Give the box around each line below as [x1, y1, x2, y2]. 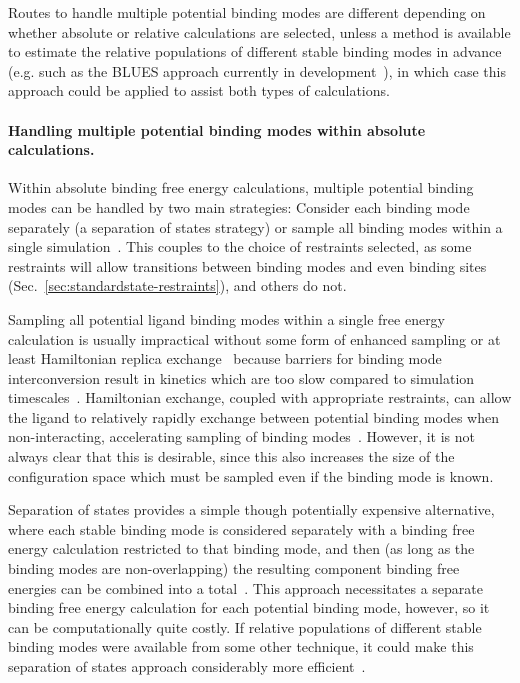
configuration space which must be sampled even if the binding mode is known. [8, 465, 494, 486]
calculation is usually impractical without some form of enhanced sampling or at [8, 328, 501, 349]
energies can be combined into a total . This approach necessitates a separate [8, 577, 483, 598]
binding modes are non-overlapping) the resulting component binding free [8, 558, 460, 579]
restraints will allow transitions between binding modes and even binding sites [8, 255, 487, 276]
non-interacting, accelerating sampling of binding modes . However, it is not [8, 426, 476, 447]
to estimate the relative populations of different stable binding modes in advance [8, 41, 502, 62]
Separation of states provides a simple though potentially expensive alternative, [8, 499, 495, 520]
